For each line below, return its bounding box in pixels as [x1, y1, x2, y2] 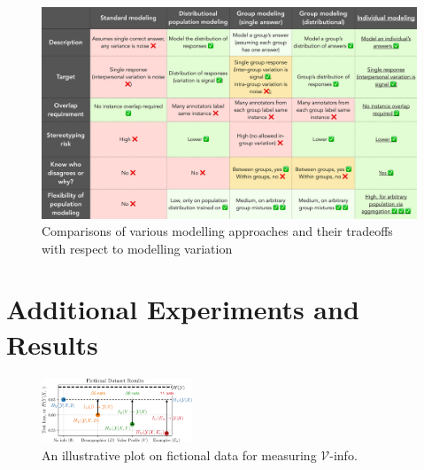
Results [6, 325, 98, 362]
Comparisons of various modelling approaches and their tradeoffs [42, 222, 393, 240]
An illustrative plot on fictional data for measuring [42, 446, 317, 465]
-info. [329, 446, 358, 465]
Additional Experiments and [6, 291, 359, 327]
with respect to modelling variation [42, 239, 233, 257]
